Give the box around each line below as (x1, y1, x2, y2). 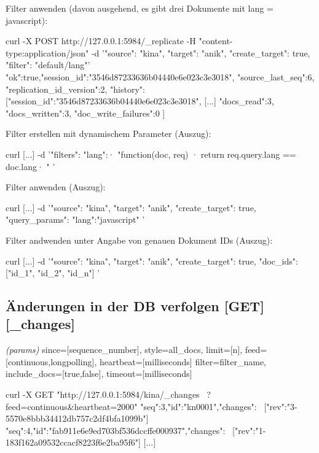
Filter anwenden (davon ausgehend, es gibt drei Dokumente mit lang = (6, 2, 274, 14)
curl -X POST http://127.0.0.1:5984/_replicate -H (6, 34, 196, 47)
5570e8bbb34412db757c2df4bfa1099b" (6, 412, 146, 425)
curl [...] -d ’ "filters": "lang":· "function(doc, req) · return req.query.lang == (6, 147, 296, 160)
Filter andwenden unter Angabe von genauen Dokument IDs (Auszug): (6, 233, 273, 246)
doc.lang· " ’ (6, 160, 55, 172)
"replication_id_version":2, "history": (6, 82, 145, 95)
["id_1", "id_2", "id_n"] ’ (6, 266, 100, 279)
